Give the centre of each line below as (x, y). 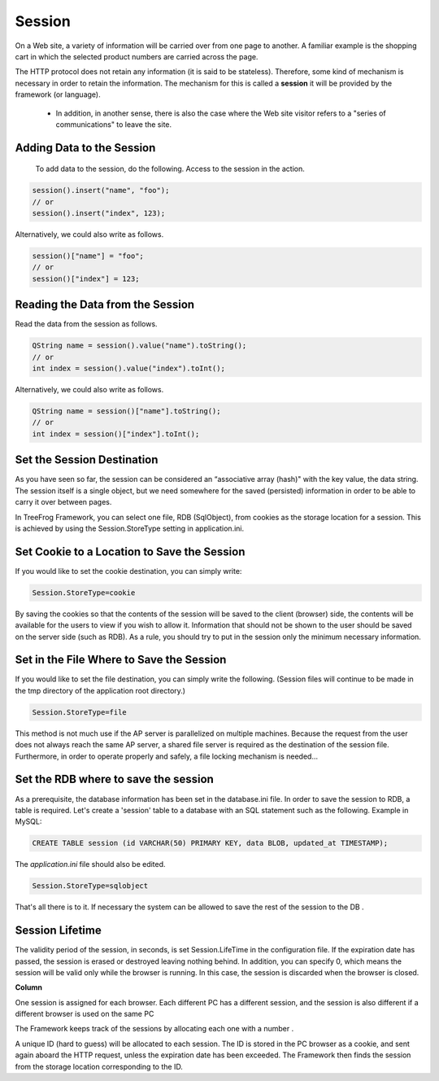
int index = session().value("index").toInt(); (128, 369)
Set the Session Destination (87, 460)
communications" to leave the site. (114, 124)
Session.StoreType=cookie (84, 593)
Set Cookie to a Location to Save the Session (130, 551)
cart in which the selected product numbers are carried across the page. (137, 56)
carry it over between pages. (63, 502)
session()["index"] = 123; (86, 278)
